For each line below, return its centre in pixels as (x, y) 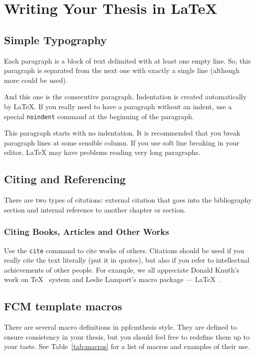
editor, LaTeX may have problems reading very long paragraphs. (102, 152)
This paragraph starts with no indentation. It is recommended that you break (122, 133)
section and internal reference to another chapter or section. (95, 209)
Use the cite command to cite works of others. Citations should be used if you (124, 250)
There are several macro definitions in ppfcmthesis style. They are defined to (121, 327)
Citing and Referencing (65, 179)
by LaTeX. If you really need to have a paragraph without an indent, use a (118, 106)
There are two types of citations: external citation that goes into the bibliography (128, 200)
